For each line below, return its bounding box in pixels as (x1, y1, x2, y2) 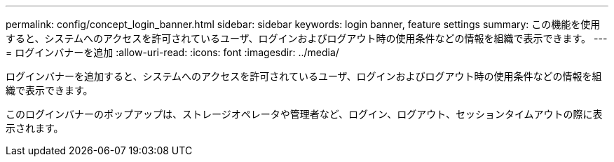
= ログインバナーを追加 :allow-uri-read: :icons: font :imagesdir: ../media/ (6, 46, 339, 58)
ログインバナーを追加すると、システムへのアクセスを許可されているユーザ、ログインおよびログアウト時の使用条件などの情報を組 (6, 70, 602, 82)
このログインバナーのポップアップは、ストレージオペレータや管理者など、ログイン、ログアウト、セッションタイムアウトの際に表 (6, 108, 603, 120)
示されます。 (6, 122, 64, 134)
